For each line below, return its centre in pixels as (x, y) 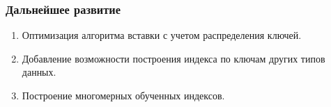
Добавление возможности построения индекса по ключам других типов (174, 58)
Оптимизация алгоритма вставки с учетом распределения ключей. (162, 35)
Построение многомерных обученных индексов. (123, 95)
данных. (39, 72)
